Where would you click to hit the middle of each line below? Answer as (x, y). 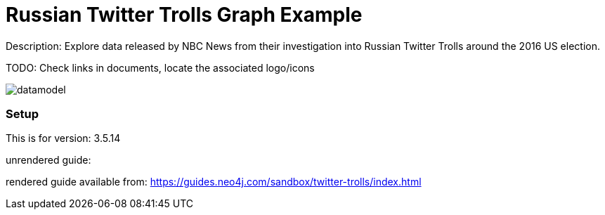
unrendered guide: (48, 160)
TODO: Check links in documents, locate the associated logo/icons (160, 67)
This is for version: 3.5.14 (63, 138)
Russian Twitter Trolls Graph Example (184, 14)
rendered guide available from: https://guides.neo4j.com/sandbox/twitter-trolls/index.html (214, 182)
